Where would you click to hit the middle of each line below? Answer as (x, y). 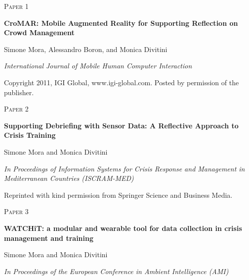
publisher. (19, 92)
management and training (49, 238)
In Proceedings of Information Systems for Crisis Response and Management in (124, 168)
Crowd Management (39, 32)
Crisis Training (30, 135)
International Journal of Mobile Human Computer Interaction (98, 66)
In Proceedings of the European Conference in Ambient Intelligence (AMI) (116, 271)
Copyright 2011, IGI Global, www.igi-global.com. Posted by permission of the (122, 82)
